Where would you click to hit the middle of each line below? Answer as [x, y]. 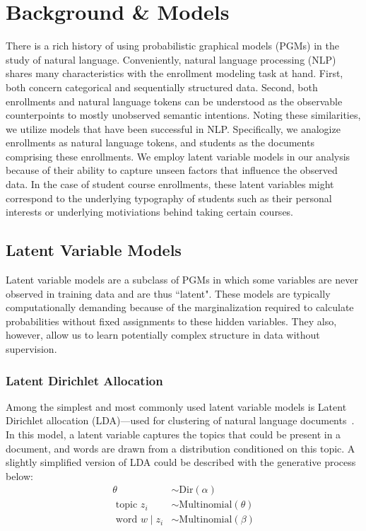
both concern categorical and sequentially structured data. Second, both [162, 87]
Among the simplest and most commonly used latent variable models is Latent [176, 406]
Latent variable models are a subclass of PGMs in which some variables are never [182, 280]
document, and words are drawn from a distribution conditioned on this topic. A [181, 448]
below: [19, 475]
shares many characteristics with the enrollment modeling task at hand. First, [175, 73]
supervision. [31, 349]
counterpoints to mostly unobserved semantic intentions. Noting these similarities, [183, 115]
